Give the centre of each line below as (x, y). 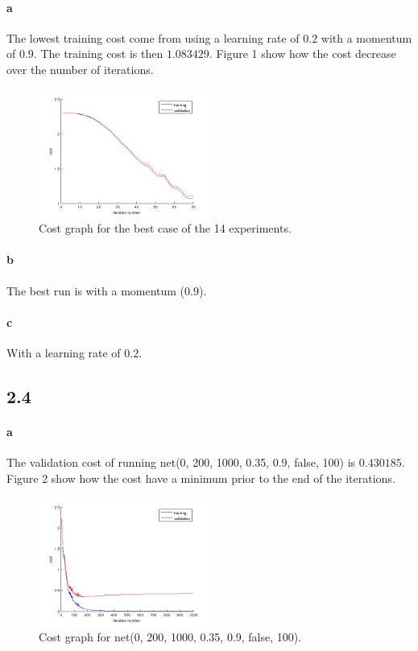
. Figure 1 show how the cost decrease (302, 54)
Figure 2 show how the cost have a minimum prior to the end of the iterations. (201, 478)
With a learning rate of (64, 352)
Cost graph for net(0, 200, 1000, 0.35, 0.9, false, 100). (170, 636)
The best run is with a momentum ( (96, 290)
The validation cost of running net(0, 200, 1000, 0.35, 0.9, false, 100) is (181, 462)
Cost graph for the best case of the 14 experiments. (165, 228)
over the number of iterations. (80, 69)
